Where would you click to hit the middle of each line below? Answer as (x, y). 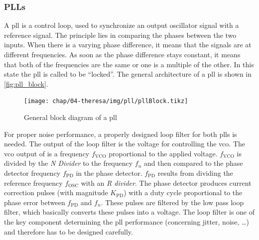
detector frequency (32, 173)
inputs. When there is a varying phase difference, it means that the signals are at (128, 45)
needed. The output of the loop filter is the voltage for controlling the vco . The (125, 144)
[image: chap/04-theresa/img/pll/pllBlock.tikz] (106, 101)
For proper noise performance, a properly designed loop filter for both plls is (121, 134)
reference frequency (33, 182)
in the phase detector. (109, 173)
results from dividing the (195, 173)
